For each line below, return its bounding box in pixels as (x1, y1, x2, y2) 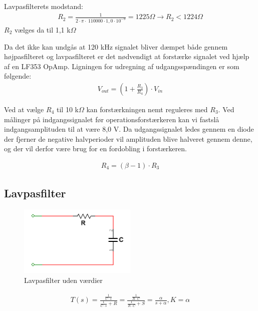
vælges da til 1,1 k (14, 25, 71, 35)
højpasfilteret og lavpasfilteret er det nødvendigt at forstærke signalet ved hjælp (4, 51, 249, 62)
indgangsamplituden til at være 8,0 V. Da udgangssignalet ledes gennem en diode (4, 124, 254, 134)
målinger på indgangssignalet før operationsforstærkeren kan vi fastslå (4, 114, 219, 124)
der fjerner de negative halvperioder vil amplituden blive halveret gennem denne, (4, 133, 252, 144)
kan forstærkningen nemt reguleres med (86, 104, 208, 115)
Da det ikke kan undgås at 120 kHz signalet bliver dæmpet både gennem (4, 41, 228, 52)
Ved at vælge (4, 104, 44, 115)
